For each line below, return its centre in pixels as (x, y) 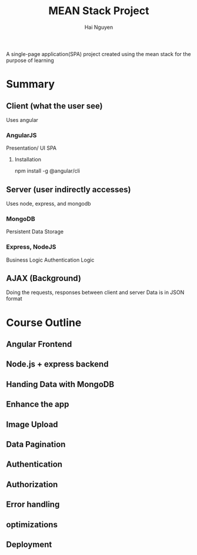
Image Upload (32, 424)
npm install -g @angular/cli (47, 171)
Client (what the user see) (54, 106)
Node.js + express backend (57, 364)
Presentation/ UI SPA (31, 148)
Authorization (32, 484)
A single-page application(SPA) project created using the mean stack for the (98, 54)
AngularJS (21, 135)
